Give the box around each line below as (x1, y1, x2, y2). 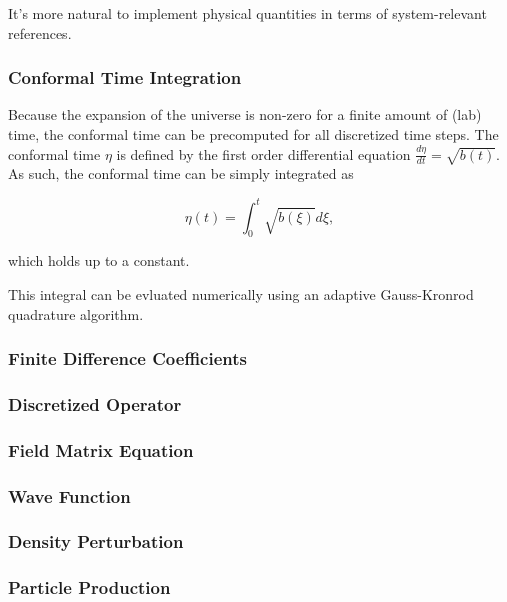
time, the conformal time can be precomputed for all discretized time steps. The (8, 124, 499, 144)
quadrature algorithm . (8, 303, 144, 324)
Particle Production (8, 575, 171, 600)
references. (8, 22, 72, 43)
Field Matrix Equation (8, 437, 194, 462)
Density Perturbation (8, 529, 184, 554)
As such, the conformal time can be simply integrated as (8, 163, 354, 184)
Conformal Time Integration (8, 65, 242, 90)
